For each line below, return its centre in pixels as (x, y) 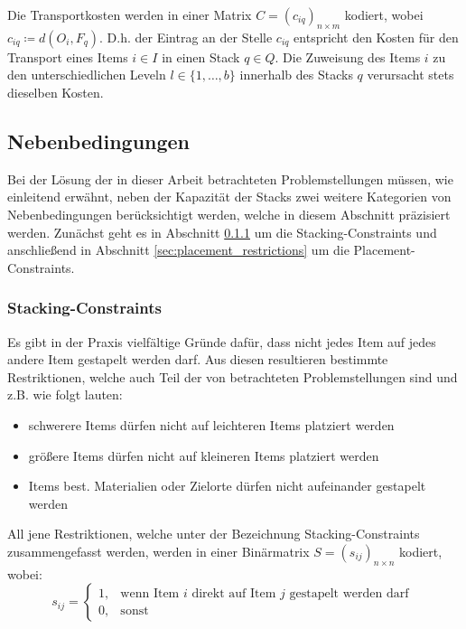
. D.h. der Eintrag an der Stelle (186, 37)
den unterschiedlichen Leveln (87, 75)
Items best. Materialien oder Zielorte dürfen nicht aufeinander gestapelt (227, 486)
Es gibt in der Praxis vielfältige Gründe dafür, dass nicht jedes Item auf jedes (222, 341)
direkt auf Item (234, 593)
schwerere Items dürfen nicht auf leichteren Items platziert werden (211, 424)
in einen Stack (201, 56)
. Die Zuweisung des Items (348, 56)
